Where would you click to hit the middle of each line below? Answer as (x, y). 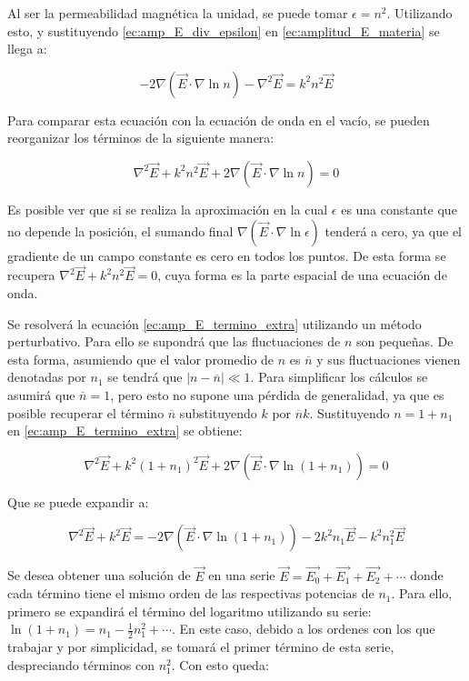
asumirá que (41, 394)
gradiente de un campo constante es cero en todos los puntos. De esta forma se (227, 255)
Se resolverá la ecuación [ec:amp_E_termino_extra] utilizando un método (215, 323)
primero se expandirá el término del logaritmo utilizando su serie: (190, 611)
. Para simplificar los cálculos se (339, 377)
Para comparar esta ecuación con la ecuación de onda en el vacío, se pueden (219, 120)
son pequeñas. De (404, 341)
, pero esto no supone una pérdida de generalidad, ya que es (277, 394)
